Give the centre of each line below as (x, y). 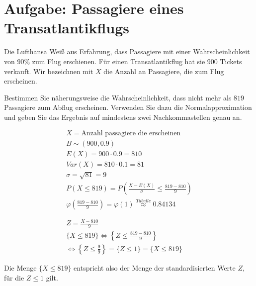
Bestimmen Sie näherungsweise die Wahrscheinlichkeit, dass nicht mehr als (118, 97)
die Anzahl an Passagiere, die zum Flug (164, 71)
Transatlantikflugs (67, 28)
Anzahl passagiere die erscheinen (131, 134)
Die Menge (20, 267)
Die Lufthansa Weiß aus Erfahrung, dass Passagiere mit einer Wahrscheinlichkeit (127, 51)
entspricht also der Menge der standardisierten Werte (155, 267)
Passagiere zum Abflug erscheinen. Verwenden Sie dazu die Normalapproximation (128, 107)
